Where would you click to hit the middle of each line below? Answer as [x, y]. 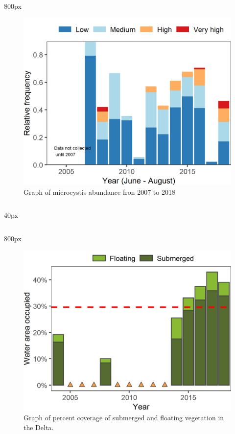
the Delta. [39, 427]
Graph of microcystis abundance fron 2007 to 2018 [99, 192]
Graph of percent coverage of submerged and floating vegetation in [124, 418]
